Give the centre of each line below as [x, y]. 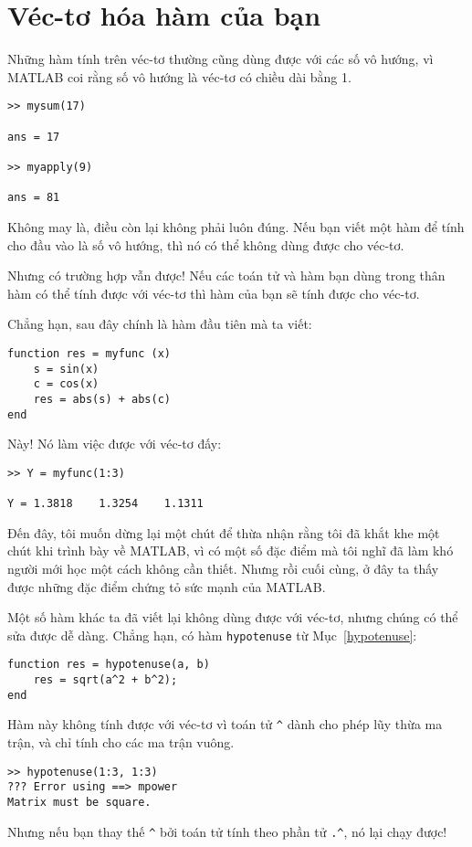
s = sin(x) [66, 369]
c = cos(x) [66, 384]
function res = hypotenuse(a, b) [109, 665]
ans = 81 [34, 198]
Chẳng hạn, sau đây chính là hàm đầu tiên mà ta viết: [160, 324]
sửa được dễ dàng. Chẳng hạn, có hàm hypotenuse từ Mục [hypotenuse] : [212, 635]
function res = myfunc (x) [89, 353]
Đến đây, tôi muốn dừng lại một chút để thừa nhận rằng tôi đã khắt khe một [224, 532]
